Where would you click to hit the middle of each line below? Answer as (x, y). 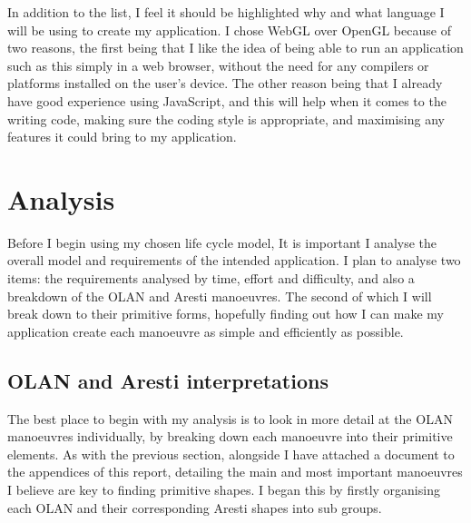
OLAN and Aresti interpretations (168, 380)
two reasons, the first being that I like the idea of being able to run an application (235, 48)
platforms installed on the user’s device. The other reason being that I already (225, 83)
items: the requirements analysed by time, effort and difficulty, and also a (211, 278)
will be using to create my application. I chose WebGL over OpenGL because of (229, 30)
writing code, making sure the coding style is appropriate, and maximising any (226, 118)
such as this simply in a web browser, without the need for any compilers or (218, 65)
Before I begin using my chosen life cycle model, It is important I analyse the (222, 242)
